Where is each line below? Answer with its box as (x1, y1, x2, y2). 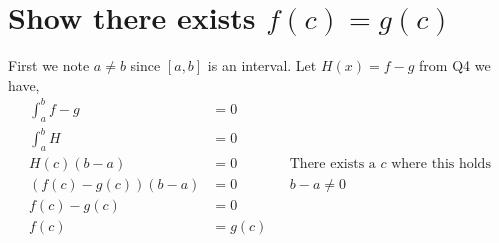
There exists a (289, 156, 376, 171)
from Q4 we (419, 55, 491, 76)
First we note (8, 55, 90, 76)
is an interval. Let (207, 55, 317, 76)
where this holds (391, 156, 491, 171)
